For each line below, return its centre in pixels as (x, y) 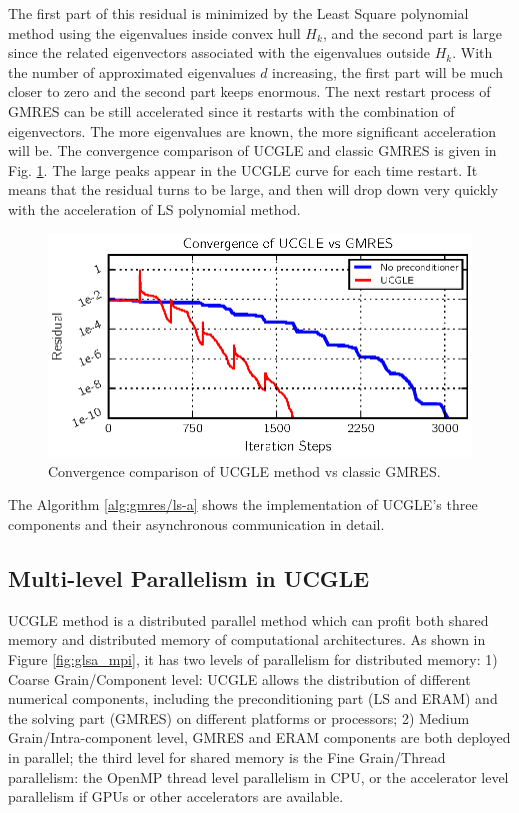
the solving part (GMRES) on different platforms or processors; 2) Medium (239, 717)
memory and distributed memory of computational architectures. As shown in (247, 639)
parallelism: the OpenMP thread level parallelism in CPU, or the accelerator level (258, 776)
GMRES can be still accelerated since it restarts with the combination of (231, 110)
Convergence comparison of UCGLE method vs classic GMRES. (244, 470)
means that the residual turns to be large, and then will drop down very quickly (253, 189)
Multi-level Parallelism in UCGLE (189, 578)
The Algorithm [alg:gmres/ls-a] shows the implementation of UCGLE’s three (243, 504)
